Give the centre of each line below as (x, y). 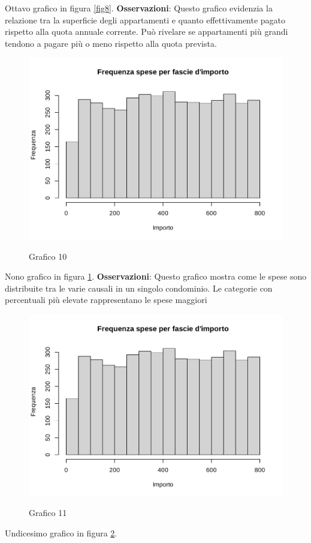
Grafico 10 (48, 256)
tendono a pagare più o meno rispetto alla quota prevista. (111, 43)
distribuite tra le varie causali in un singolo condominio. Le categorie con (139, 288)
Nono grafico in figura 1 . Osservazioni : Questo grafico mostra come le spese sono (156, 276)
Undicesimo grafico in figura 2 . (61, 532)
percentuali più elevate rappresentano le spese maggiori (106, 300)
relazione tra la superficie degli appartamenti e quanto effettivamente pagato (145, 19)
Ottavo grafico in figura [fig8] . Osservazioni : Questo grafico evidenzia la (139, 8)
